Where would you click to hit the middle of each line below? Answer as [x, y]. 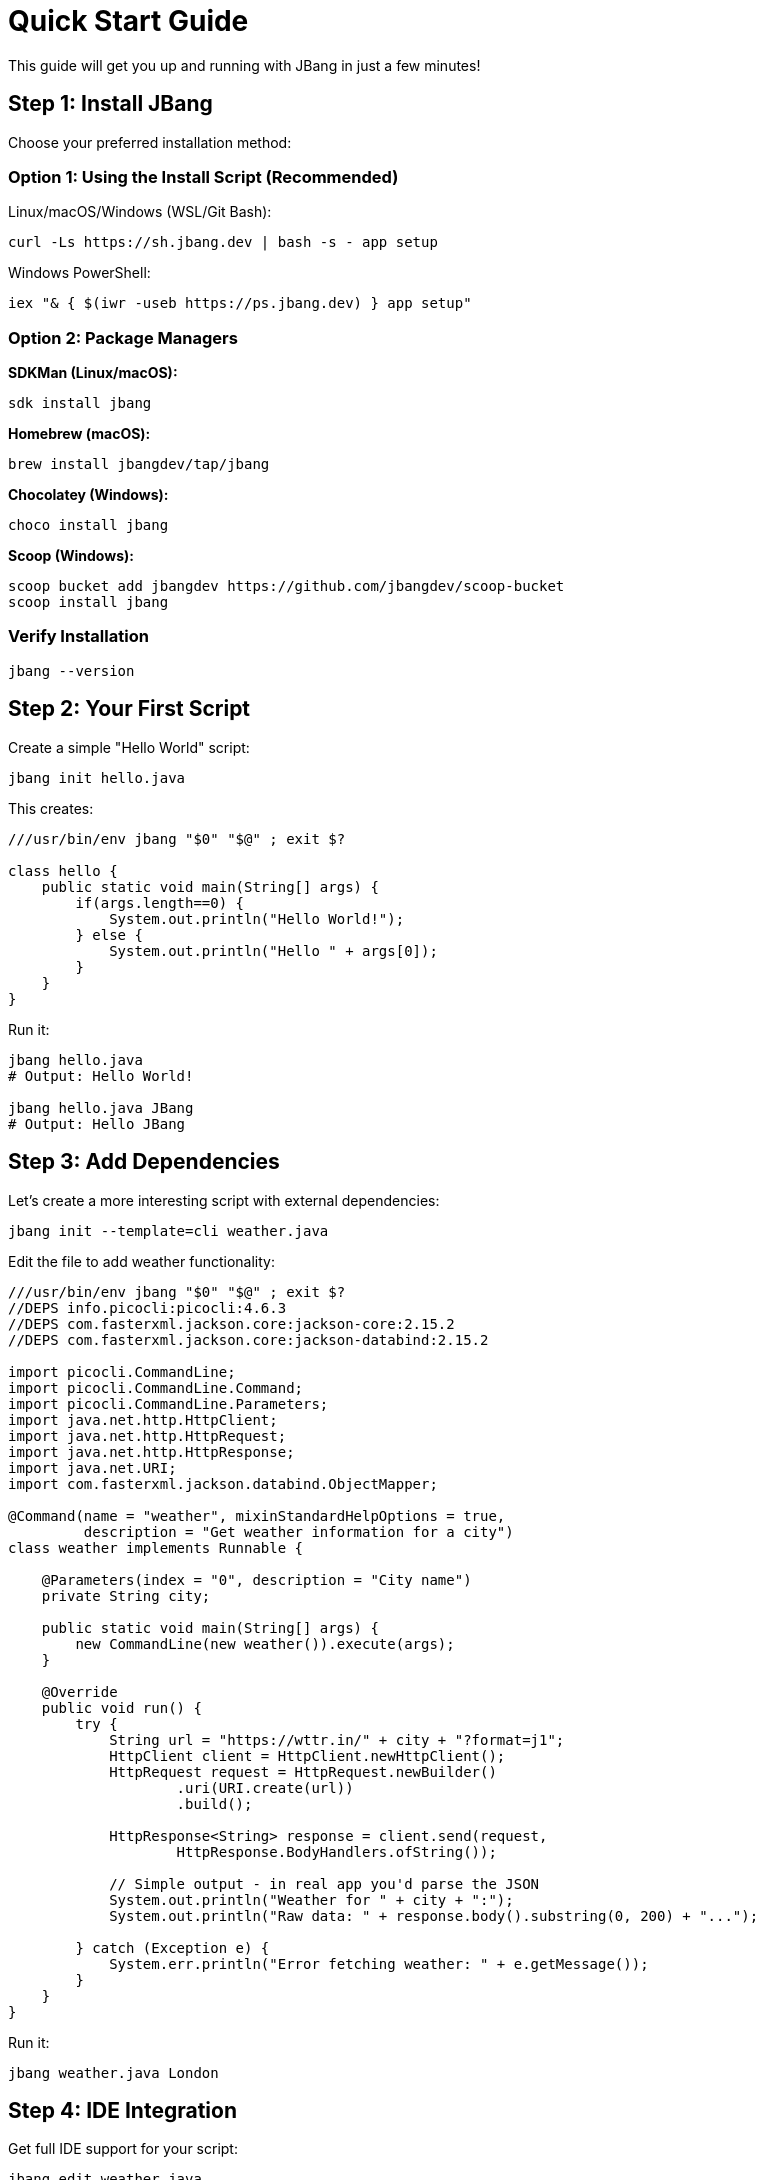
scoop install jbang [88, 602]
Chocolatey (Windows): [88, 495]
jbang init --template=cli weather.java [168, 1230]
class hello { [63, 870]
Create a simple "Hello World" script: [129, 747]
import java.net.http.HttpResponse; [151, 1451]
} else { [109, 934]
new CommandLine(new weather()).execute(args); [265, 1643]
